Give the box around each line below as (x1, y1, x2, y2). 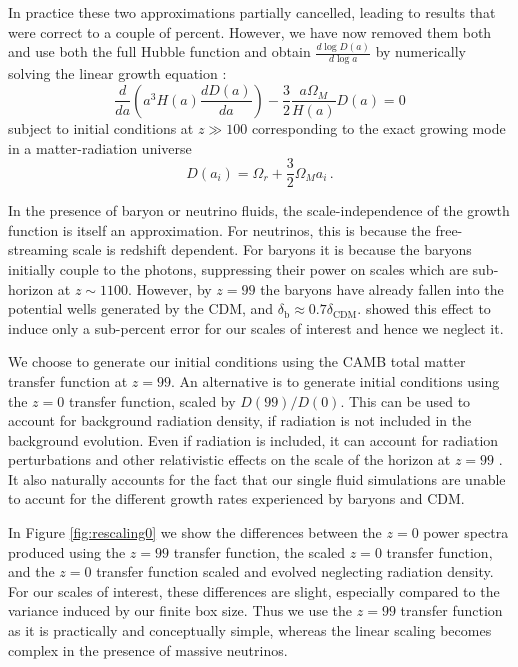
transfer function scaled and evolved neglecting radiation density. (96, 561, 494, 582)
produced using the (8, 541, 126, 562)
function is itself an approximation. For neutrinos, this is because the (8, 219, 431, 240)
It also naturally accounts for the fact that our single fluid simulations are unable (8, 468, 506, 489)
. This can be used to (340, 390, 471, 411)
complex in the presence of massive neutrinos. (8, 639, 288, 660)
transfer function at (8, 370, 128, 391)
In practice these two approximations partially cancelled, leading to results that (8, 2, 496, 22)
